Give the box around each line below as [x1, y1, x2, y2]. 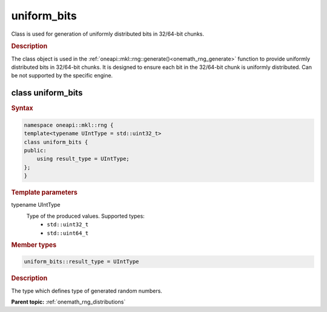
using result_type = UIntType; [36, 155, 130, 163]
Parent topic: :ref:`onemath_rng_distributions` [11, 298, 126, 305]
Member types [11, 241, 57, 249]
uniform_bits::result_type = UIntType [24, 258, 139, 265]
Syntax [11, 104, 33, 112]
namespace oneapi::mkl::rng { [24, 122, 114, 128]
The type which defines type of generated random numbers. [11, 287, 163, 294]
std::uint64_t [47, 230, 89, 236]
